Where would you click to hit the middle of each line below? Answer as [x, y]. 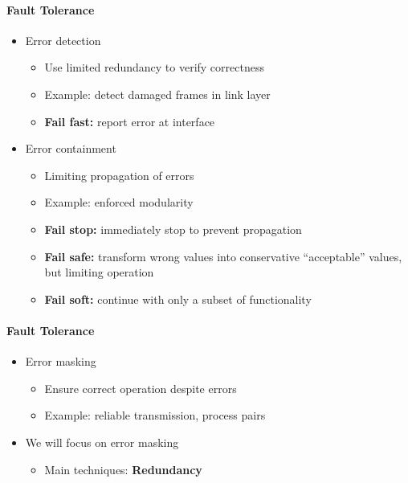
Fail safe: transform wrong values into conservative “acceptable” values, [223, 256]
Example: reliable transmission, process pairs [155, 415]
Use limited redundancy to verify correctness [154, 67]
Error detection [63, 40]
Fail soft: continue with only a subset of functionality [178, 299]
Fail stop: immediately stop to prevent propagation [173, 229]
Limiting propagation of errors [119, 175]
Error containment [71, 148]
